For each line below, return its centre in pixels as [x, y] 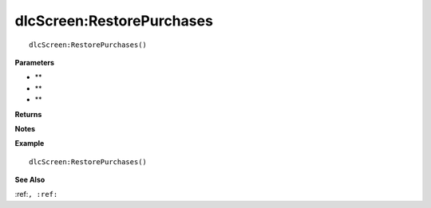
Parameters [35, 62]
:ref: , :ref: [36, 194]
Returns [28, 114]
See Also [30, 180]
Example [30, 143]
